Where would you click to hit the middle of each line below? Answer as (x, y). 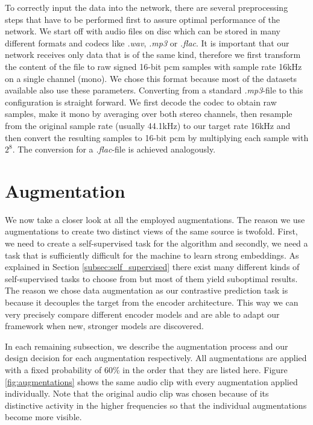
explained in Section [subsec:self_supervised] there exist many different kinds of (152, 267)
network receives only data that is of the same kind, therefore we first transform (153, 55)
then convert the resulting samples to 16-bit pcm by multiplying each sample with (157, 137)
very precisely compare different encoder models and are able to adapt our (142, 314)
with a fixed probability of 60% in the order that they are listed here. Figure (146, 369)
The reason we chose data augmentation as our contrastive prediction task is (147, 290)
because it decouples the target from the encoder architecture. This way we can (152, 302)
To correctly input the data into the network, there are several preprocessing (147, 7)
